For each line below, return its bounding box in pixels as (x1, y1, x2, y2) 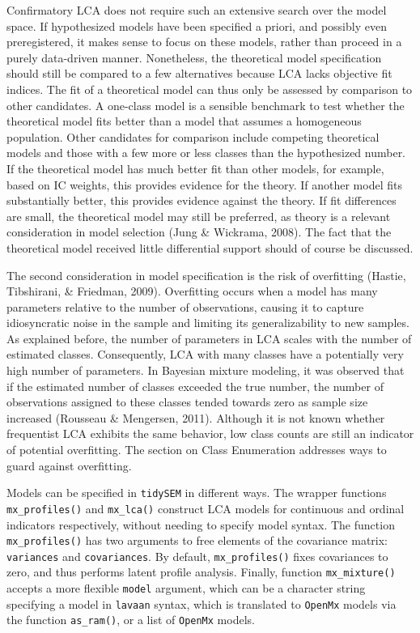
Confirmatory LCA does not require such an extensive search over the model (6, 2, 387, 18)
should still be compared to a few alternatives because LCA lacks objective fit (6, 65, 392, 82)
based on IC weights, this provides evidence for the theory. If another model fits (6, 176, 402, 193)
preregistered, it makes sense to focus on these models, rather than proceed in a (6, 33, 402, 50)
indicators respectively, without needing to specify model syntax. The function (6, 516, 395, 533)
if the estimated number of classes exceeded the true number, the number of (6, 377, 384, 394)
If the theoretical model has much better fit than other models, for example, (6, 159, 384, 176)
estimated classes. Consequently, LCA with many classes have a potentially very (6, 346, 404, 363)
